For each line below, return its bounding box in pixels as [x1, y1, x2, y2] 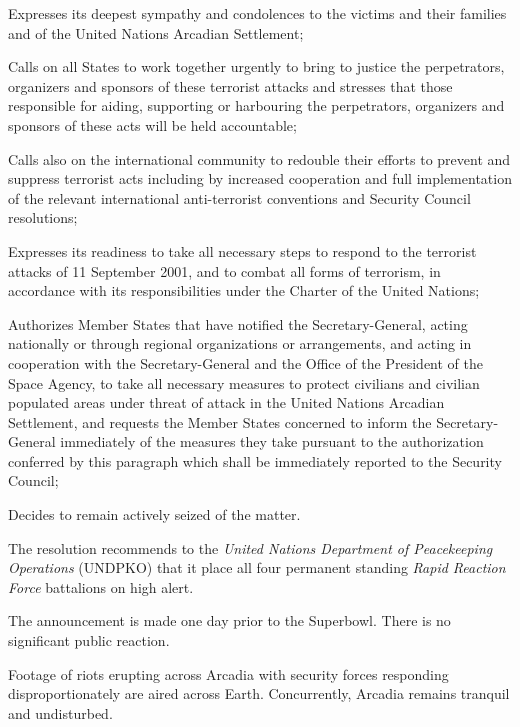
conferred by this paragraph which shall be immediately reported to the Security [8, 450, 502, 471]
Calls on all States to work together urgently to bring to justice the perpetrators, [8, 56, 505, 77]
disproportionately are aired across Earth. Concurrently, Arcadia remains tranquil [8, 683, 510, 704]
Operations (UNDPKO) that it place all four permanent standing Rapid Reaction [8, 557, 506, 578]
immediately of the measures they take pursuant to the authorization [60, 431, 484, 452]
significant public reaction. [8, 630, 170, 651]
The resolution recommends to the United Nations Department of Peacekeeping [8, 537, 493, 558]
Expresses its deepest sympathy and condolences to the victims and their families [8, 3, 507, 23]
